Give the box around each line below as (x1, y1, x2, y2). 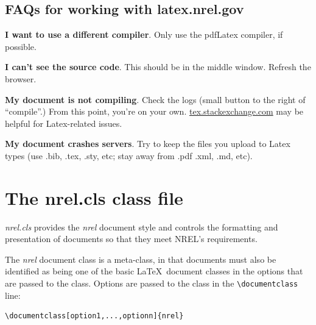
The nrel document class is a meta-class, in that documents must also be (5, 252, 276, 265)
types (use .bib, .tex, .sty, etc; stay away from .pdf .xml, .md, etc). (5, 149, 253, 162)
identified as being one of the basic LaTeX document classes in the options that (5, 265, 303, 277)
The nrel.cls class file (5, 185, 183, 210)
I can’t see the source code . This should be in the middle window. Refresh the (5, 60, 311, 73)
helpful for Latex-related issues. (5, 116, 122, 129)
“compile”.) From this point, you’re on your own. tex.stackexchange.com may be (5, 105, 304, 118)
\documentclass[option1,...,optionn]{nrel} (5, 312, 184, 321)
